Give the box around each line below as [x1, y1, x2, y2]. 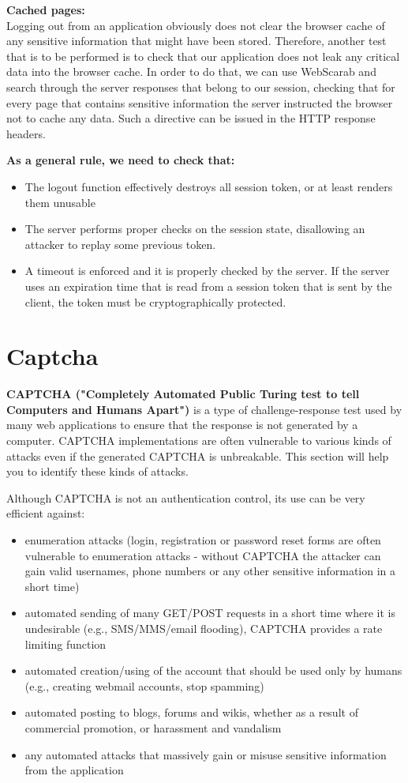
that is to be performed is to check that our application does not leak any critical [6, 47, 400, 64]
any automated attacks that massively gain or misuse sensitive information [24, 746, 387, 762]
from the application [24, 762, 124, 778]
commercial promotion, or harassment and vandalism [24, 719, 282, 736]
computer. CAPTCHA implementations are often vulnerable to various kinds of [6, 432, 391, 448]
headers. [6, 125, 46, 141]
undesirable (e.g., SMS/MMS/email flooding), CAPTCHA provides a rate [24, 619, 383, 636]
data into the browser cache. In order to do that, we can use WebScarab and [6, 63, 376, 80]
